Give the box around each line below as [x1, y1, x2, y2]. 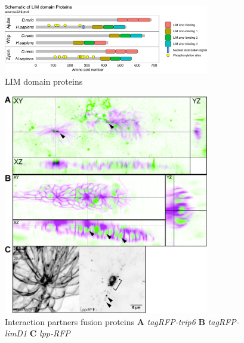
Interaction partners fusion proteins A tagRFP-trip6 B [5, 315, 205, 327]
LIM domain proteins [5, 75, 83, 87]
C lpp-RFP [29, 327, 70, 339]
